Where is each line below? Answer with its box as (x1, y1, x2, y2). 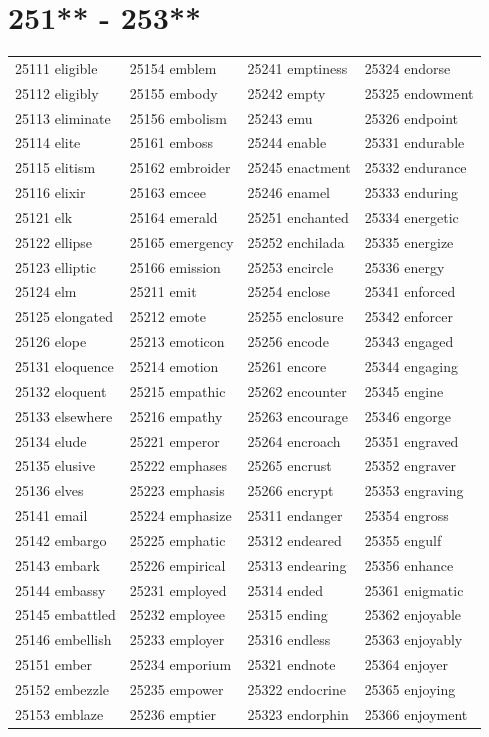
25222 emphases (129, 455, 228, 476)
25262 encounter (247, 380, 347, 401)
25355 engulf (364, 529, 442, 550)
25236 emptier (129, 703, 217, 724)
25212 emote (129, 306, 206, 327)
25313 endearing (247, 554, 347, 575)
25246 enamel (247, 182, 331, 203)
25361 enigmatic (364, 579, 464, 600)
